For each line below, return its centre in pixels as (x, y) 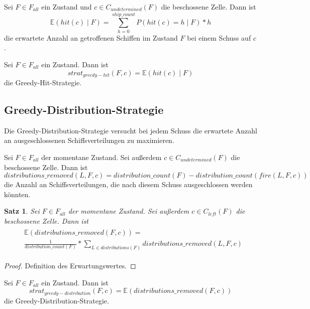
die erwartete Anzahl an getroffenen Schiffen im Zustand (91, 37)
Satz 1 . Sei (22, 211)
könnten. (17, 194)
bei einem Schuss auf (219, 37)
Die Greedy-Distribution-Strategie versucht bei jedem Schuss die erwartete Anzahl (131, 130)
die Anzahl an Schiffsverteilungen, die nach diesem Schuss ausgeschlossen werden (128, 184)
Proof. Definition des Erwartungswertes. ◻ (70, 265)
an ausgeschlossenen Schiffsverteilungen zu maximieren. (89, 140)
